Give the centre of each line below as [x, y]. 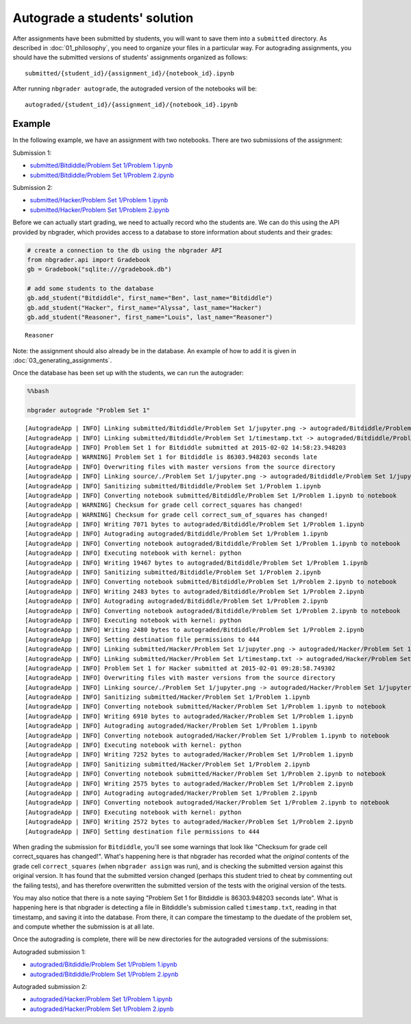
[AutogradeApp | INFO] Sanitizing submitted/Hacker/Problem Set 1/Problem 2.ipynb [167, 764]
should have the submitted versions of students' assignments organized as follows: [130, 58]
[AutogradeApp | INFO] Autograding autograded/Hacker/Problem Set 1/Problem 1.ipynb [171, 726]
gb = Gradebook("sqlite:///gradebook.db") [99, 270]
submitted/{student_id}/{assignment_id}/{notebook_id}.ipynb [129, 73]
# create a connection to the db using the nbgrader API [125, 250]
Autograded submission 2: [50, 987]
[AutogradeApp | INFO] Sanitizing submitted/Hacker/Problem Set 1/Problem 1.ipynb [167, 697]
